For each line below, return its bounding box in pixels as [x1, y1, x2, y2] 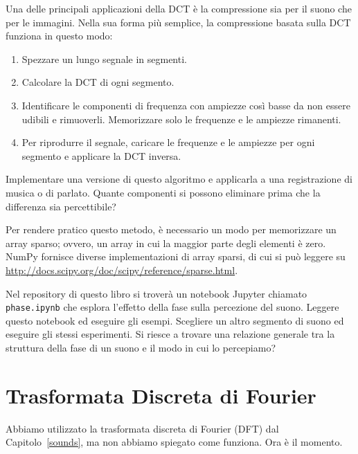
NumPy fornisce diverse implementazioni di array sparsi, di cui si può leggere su [6, 249, 346, 264]
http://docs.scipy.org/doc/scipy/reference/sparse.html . [6, 262, 238, 277]
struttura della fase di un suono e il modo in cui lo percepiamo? [6, 340, 276, 354]
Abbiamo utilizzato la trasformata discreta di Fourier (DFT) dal [6, 421, 279, 435]
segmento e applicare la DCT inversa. [21, 148, 181, 163]
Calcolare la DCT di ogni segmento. [21, 75, 174, 89]
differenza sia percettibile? [6, 199, 116, 213]
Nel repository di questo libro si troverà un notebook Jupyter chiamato [6, 286, 307, 300]
